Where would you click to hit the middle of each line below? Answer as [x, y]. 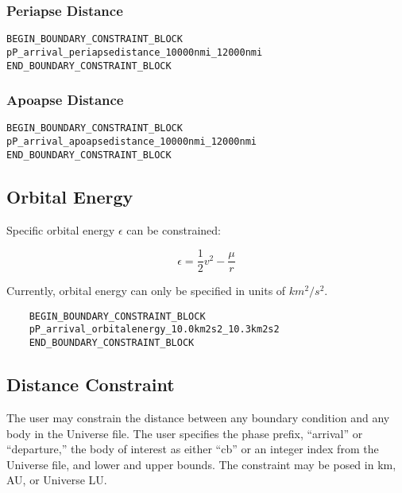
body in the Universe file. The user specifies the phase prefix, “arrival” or [185, 433]
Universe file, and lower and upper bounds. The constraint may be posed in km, [201, 464]
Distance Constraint [91, 384]
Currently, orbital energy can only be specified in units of [146, 291]
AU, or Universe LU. [57, 480]
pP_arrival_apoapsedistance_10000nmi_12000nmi [131, 142]
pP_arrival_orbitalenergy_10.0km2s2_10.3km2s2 [154, 330]
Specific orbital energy [61, 229]
